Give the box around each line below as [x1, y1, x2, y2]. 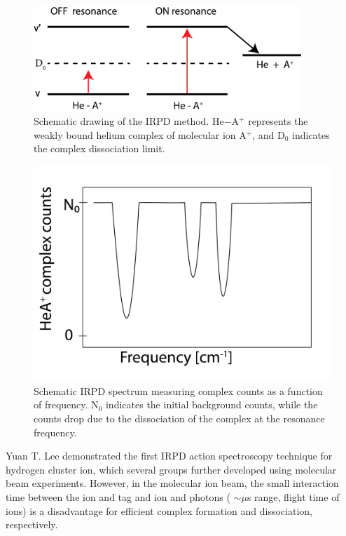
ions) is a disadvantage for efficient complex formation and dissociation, [6, 503, 312, 518]
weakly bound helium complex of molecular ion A [34, 127, 247, 142]
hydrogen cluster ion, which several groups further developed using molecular [6, 462, 337, 476]
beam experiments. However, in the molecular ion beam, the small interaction [6, 476, 339, 490]
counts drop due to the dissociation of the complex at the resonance [34, 410, 325, 425]
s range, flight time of [247, 489, 340, 504]
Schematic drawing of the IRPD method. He [34, 114, 224, 128]
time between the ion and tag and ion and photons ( [6, 489, 230, 504]
